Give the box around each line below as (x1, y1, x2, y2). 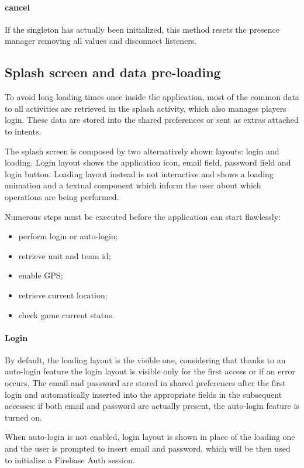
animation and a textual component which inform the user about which (5, 179, 261, 191)
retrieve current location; (18, 288, 108, 301)
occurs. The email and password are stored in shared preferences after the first (5, 377, 286, 389)
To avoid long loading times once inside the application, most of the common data (5, 91, 299, 103)
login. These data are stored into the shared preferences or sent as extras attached (5, 113, 299, 126)
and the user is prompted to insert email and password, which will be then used (5, 442, 291, 455)
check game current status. (18, 308, 115, 321)
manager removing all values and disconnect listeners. (5, 35, 197, 47)
